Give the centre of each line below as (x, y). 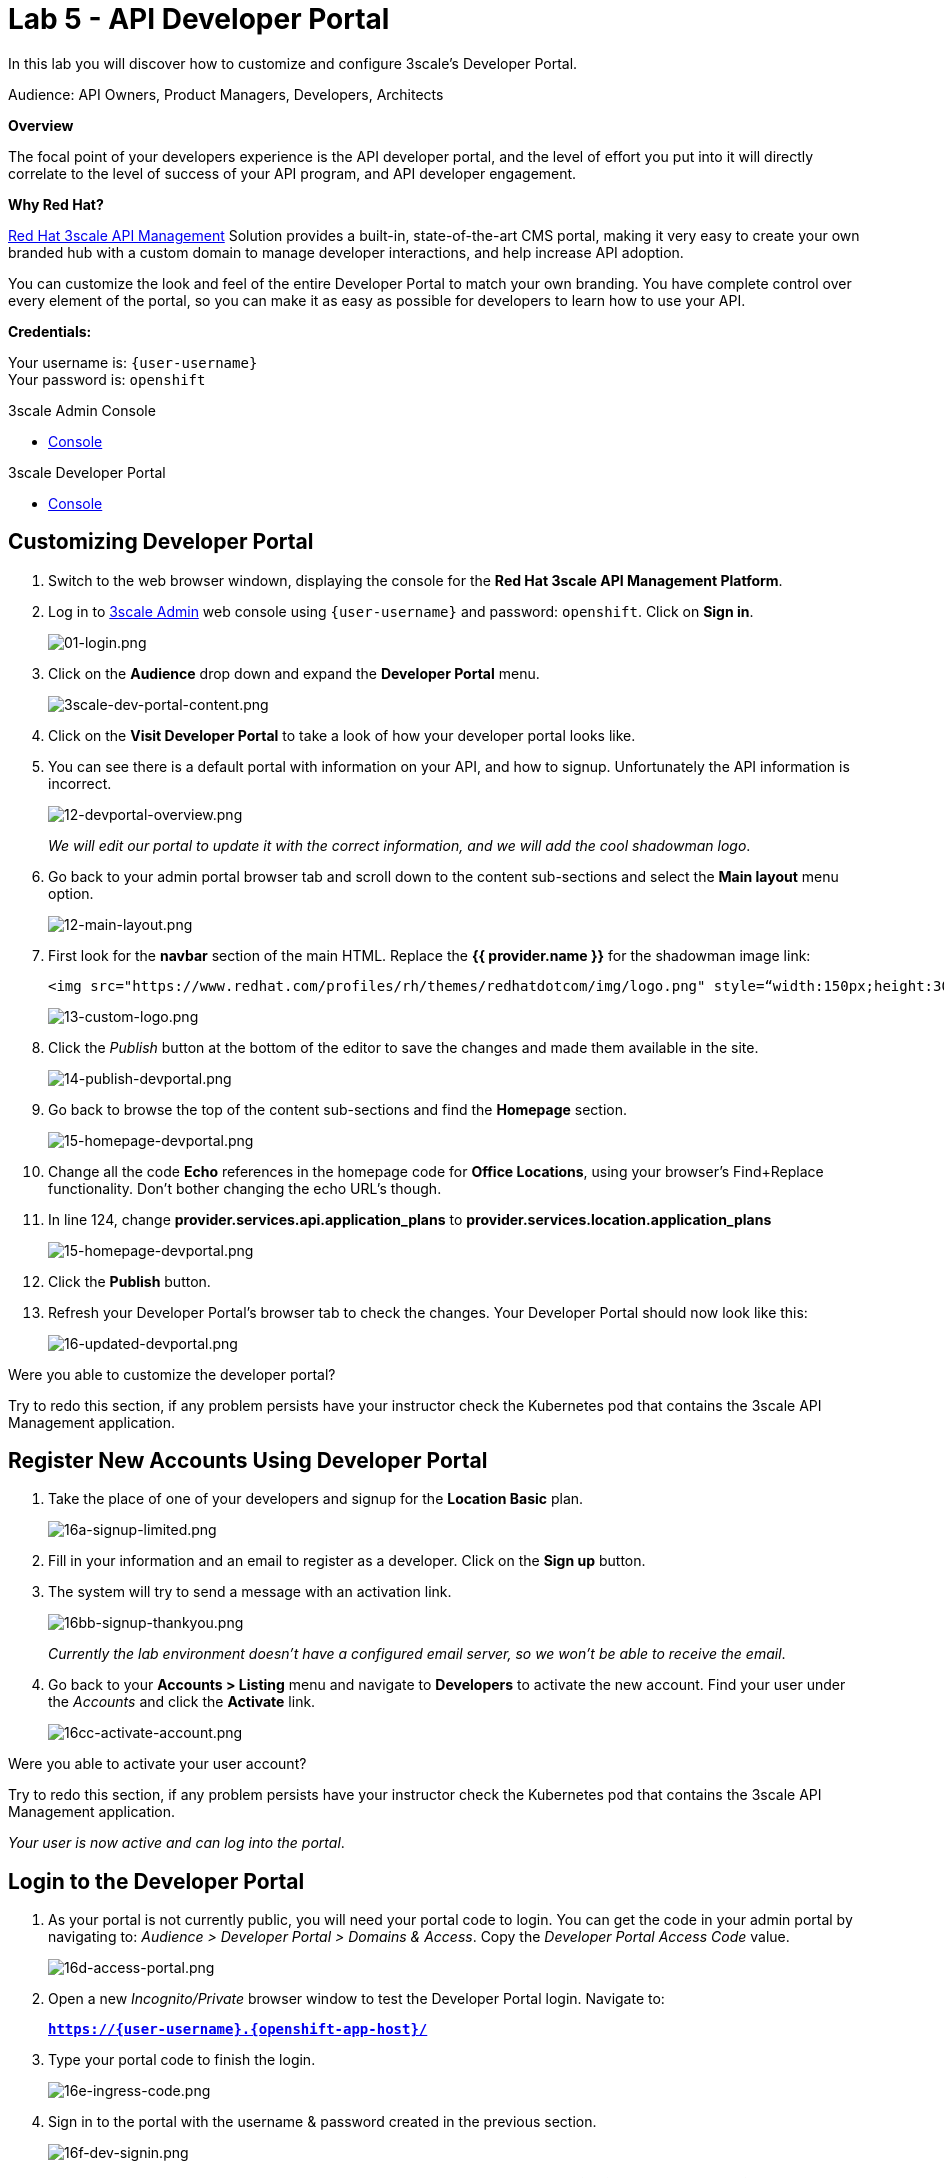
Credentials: (50, 331)
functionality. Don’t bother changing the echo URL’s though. (245, 1188)
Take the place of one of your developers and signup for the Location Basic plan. (316, 1499)
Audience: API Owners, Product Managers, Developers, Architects (226, 94)
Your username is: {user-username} (133, 362)
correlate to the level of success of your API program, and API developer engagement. (292, 173)
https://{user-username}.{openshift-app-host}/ (238, 2029)
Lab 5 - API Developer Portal (199, 19)
